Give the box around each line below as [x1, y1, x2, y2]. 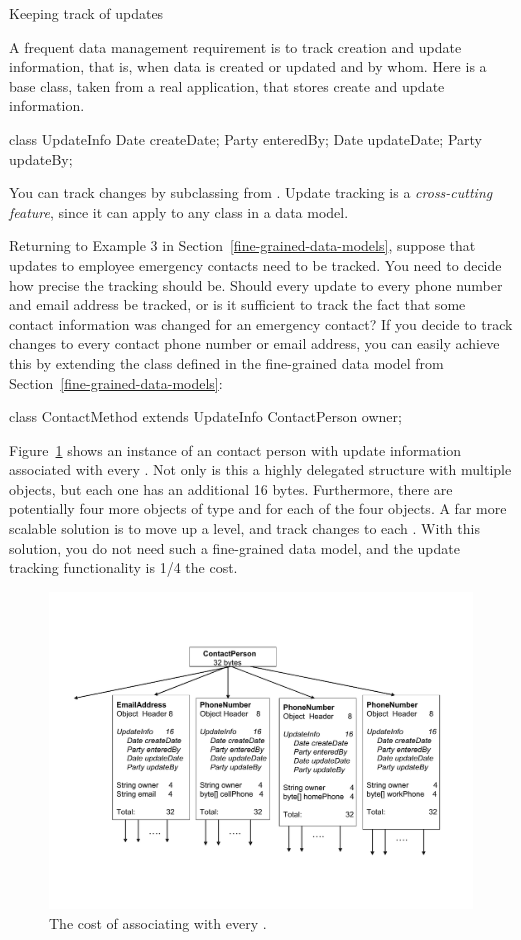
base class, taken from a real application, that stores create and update [9, 75, 445, 96]
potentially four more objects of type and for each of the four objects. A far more [9, 498, 507, 519]
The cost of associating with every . [49, 913, 267, 934]
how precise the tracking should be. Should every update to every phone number [9, 274, 503, 295]
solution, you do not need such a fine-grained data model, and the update [9, 537, 460, 558]
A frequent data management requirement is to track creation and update [9, 36, 462, 57]
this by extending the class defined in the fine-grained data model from [9, 352, 444, 373]
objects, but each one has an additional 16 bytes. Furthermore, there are [9, 478, 453, 499]
